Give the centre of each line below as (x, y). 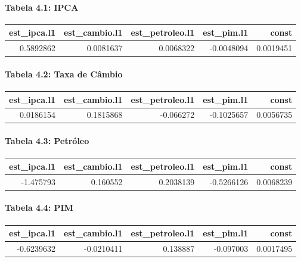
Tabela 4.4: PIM (39, 208)
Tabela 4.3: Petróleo (47, 141)
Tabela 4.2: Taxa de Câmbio (64, 74)
